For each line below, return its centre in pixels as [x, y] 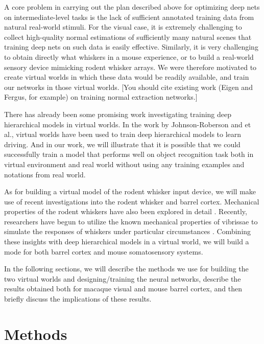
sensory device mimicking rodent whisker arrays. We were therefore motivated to [130, 67]
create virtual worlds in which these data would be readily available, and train [127, 77]
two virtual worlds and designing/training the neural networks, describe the [123, 278]
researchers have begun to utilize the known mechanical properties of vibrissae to [131, 221]
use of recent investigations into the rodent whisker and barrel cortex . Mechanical [132, 201]
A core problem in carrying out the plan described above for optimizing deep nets [132, 7]
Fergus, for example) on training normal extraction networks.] [101, 97]
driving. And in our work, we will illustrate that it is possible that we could [122, 144]
